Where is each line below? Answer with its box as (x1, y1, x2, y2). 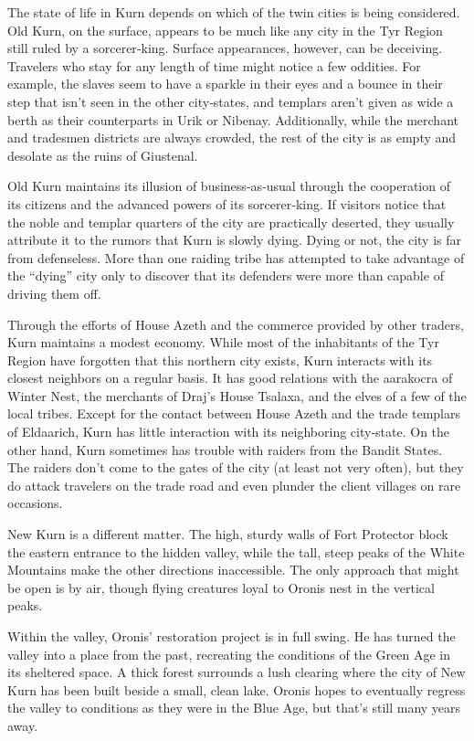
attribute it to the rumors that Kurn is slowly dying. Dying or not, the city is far (7, 230, 461, 249)
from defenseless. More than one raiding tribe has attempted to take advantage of (7, 248, 465, 267)
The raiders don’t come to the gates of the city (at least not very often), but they (7, 458, 464, 477)
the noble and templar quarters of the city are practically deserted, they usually (7, 212, 455, 231)
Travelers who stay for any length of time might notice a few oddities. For (7, 56, 421, 75)
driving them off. (7, 283, 101, 302)
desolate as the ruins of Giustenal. (7, 145, 198, 164)
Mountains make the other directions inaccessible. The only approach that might (7, 560, 459, 579)
